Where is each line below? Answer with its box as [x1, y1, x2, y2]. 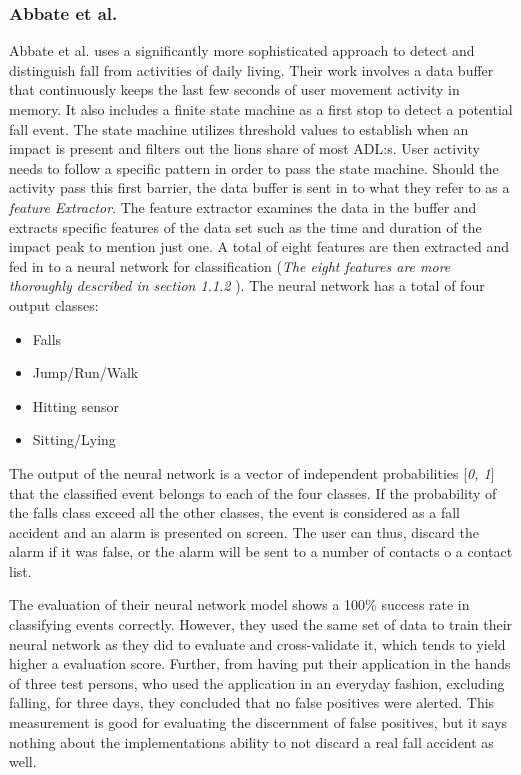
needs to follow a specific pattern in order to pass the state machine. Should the [9, 157, 499, 178]
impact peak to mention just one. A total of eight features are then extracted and [9, 236, 509, 257]
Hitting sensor [32, 395, 119, 416]
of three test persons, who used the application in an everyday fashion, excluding [9, 672, 505, 693]
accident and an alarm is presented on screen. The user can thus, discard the [9, 521, 480, 542]
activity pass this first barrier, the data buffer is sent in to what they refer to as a [9, 177, 510, 198]
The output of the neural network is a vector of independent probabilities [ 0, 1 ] [9, 462, 495, 483]
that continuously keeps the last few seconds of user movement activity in [9, 79, 460, 100]
